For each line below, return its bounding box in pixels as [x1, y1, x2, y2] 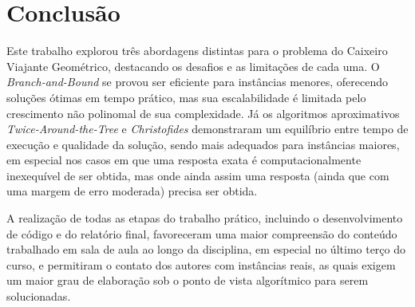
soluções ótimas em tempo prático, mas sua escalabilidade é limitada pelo [6, 89, 366, 105]
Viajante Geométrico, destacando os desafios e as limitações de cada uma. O [6, 57, 380, 74]
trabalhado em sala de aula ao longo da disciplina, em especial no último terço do [6, 241, 406, 258]
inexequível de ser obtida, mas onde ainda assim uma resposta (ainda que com [6, 167, 389, 183]
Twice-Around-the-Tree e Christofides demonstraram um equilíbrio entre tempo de [6, 120, 409, 137]
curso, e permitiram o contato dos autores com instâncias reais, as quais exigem [6, 256, 396, 273]
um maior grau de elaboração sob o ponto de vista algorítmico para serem [6, 272, 369, 289]
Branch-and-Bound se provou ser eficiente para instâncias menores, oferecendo [6, 73, 389, 90]
